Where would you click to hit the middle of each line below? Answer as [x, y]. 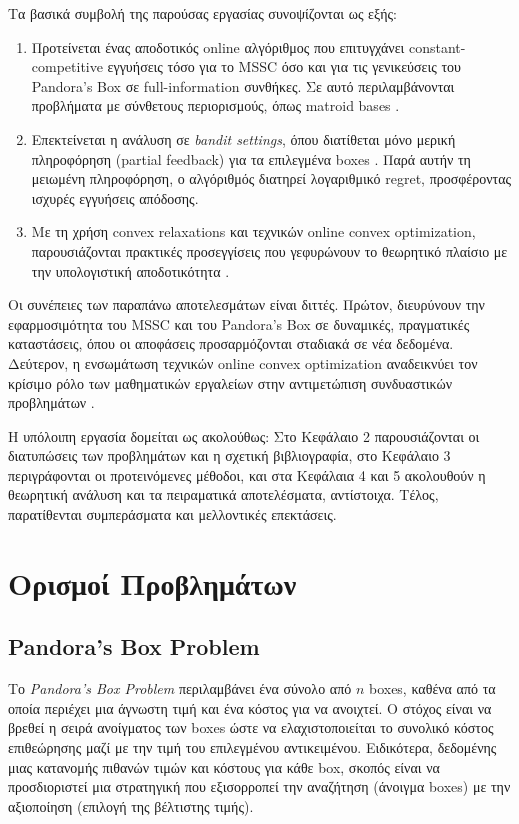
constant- [437, 46]
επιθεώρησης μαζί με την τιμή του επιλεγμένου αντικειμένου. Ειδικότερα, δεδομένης [252, 747]
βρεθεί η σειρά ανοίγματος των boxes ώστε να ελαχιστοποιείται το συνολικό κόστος [251, 727]
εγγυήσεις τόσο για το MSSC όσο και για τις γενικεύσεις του [284, 66]
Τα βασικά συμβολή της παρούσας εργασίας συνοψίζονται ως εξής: [202, 13]
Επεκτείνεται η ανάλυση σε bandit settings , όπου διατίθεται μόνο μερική [243, 138]
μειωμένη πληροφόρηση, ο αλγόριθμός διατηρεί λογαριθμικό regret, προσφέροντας [271, 178]
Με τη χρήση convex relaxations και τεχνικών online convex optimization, [253, 231]
